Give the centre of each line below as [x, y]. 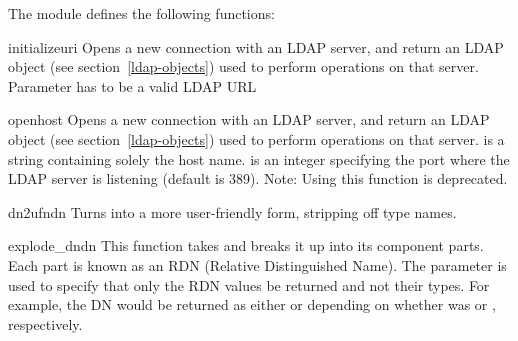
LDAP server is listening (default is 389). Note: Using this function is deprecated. [258, 178]
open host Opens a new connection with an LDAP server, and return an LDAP [249, 119]
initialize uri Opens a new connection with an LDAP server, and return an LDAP [256, 46]
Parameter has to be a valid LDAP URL [132, 85]
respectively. [45, 323]
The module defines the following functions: [141, 13]
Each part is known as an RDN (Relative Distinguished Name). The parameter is [257, 264]
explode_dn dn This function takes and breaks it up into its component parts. [246, 245]
